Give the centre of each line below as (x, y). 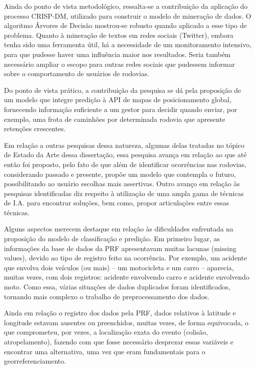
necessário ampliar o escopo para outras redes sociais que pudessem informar (119, 64)
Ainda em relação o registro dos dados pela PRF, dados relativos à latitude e (120, 313)
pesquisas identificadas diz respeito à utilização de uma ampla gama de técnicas (124, 193)
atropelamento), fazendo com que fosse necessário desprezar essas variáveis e (119, 341)
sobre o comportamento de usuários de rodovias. (77, 73)
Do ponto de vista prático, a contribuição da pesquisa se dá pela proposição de (123, 90)
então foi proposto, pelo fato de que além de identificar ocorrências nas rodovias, (125, 164)
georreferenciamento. (35, 361)
